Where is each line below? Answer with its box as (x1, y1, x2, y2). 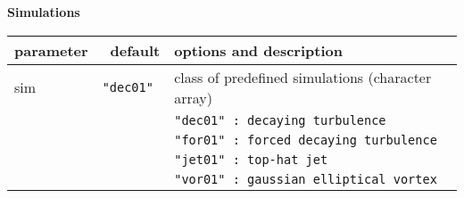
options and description (174, 39, 343, 61)
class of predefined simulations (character (174, 66, 432, 87)
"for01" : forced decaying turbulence (174, 132, 437, 147)
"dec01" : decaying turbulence (174, 112, 386, 128)
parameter (14, 39, 88, 61)
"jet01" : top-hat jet (174, 152, 328, 167)
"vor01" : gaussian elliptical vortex (174, 171, 437, 186)
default (110, 39, 161, 61)
